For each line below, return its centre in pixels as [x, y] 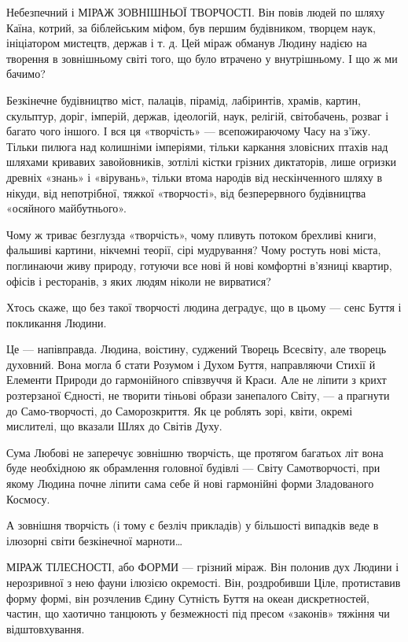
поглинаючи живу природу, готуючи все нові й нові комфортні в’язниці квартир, [199, 265]
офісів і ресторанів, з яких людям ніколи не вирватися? [139, 280]
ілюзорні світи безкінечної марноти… [95, 540]
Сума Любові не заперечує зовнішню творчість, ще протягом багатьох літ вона [195, 452]
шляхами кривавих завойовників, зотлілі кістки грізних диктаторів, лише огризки [201, 162]
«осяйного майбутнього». [66, 208]
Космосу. [28, 498]
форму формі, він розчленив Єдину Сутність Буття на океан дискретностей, [188, 598]
